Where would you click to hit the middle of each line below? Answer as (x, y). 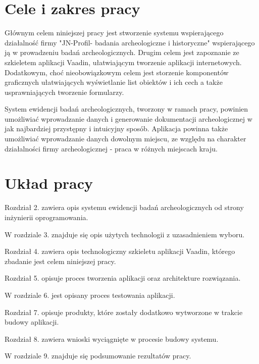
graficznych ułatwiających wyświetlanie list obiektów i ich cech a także (114, 82)
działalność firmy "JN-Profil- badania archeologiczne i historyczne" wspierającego (130, 42)
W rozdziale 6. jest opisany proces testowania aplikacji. (90, 295)
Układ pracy (49, 183)
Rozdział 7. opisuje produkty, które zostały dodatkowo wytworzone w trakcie (124, 312)
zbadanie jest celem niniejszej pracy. (60, 261)
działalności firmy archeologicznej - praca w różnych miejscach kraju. (111, 148)
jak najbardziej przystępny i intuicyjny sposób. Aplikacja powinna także (116, 128)
